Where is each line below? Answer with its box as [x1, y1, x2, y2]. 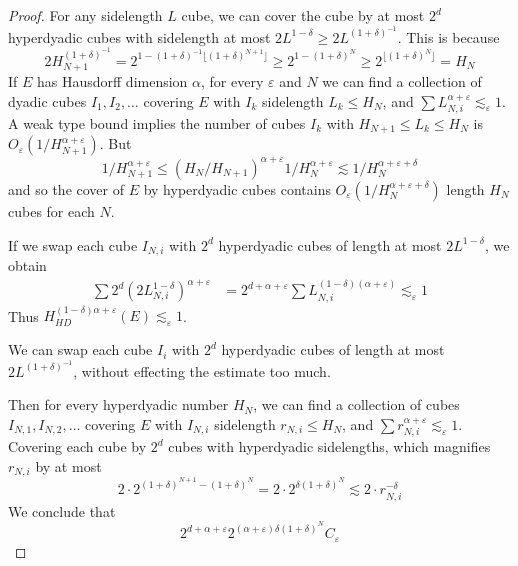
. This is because [397, 26, 500, 47]
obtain [8, 255, 47, 275]
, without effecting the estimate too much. [73, 360, 331, 381]
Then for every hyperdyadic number [8, 394, 229, 415]
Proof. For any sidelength [8, 5, 163, 25]
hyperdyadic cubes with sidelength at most [8, 26, 271, 47]
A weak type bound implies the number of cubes [8, 113, 306, 133]
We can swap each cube [8, 339, 153, 360]
